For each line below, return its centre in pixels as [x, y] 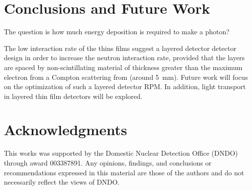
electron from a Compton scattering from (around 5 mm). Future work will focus [126, 77]
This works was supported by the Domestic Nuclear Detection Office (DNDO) [121, 153]
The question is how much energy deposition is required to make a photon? [117, 32]
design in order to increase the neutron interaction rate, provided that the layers [125, 58]
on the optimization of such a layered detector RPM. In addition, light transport [125, 86]
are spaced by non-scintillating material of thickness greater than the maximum [123, 67]
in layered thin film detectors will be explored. [73, 96]
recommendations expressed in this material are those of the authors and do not [124, 172]
